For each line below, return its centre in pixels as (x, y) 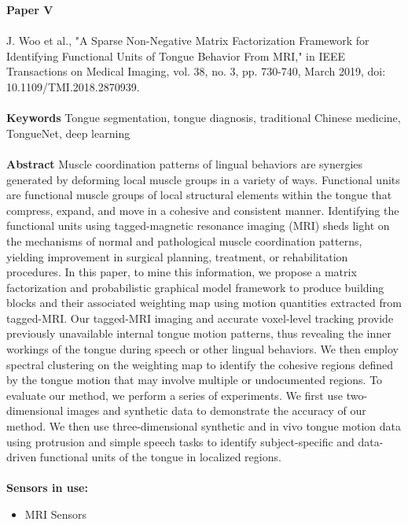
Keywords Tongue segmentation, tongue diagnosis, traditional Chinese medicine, (204, 118)
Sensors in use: (47, 488)
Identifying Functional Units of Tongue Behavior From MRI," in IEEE (176, 55)
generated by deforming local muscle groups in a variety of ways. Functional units (203, 179)
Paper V (30, 9)
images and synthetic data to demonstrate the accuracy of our (217, 410)
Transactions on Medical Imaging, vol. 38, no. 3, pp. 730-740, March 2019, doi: (196, 71)
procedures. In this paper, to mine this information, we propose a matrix (182, 272)
